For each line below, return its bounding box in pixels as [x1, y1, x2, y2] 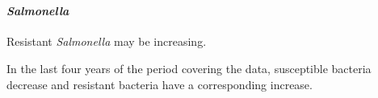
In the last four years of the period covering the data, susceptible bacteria [6, 59, 372, 76]
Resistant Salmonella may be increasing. [6, 33, 207, 50]
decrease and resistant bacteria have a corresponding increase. [6, 76, 313, 92]
